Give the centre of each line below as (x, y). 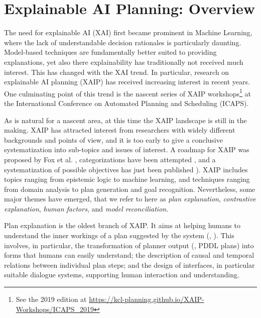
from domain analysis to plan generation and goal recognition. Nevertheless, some (130, 189)
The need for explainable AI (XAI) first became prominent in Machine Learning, (128, 32)
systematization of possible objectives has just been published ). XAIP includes (126, 169)
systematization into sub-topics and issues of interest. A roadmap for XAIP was (127, 149)
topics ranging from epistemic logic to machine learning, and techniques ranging (127, 179)
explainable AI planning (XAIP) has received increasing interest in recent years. (127, 82)
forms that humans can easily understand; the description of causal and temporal (129, 255)
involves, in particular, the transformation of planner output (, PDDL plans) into (129, 245)
